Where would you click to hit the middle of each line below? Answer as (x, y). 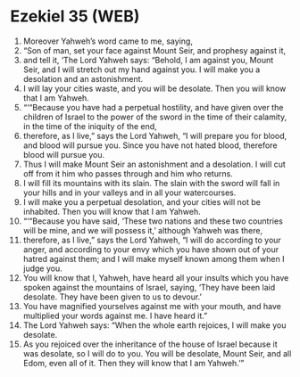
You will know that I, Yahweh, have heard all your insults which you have (156, 277)
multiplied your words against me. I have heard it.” (115, 316)
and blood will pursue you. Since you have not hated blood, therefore (150, 145)
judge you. (43, 268)
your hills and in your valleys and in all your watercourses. (129, 193)
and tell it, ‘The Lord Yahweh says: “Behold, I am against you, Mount (148, 60)
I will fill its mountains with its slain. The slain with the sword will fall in (151, 183)
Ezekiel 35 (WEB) (75, 16)
